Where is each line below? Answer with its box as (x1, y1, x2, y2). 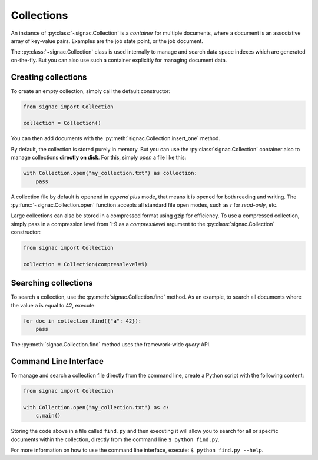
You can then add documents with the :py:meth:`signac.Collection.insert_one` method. (11, 135, 221, 142)
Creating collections (11, 72, 87, 82)
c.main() (35, 412, 61, 419)
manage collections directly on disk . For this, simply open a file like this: (11, 154, 187, 161)
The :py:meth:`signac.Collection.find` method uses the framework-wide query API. (11, 341, 211, 348)
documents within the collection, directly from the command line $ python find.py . (11, 436, 220, 443)
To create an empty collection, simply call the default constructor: (11, 87, 171, 94)
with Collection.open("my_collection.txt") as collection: (23, 170, 197, 177)
